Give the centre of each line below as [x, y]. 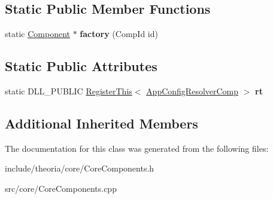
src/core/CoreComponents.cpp [61, 188]
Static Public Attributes [81, 66]
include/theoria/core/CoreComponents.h [80, 168]
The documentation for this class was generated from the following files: [137, 148]
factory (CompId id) [119, 34]
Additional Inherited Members [101, 123]
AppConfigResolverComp [192, 91]
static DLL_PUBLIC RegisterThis [69, 91]
